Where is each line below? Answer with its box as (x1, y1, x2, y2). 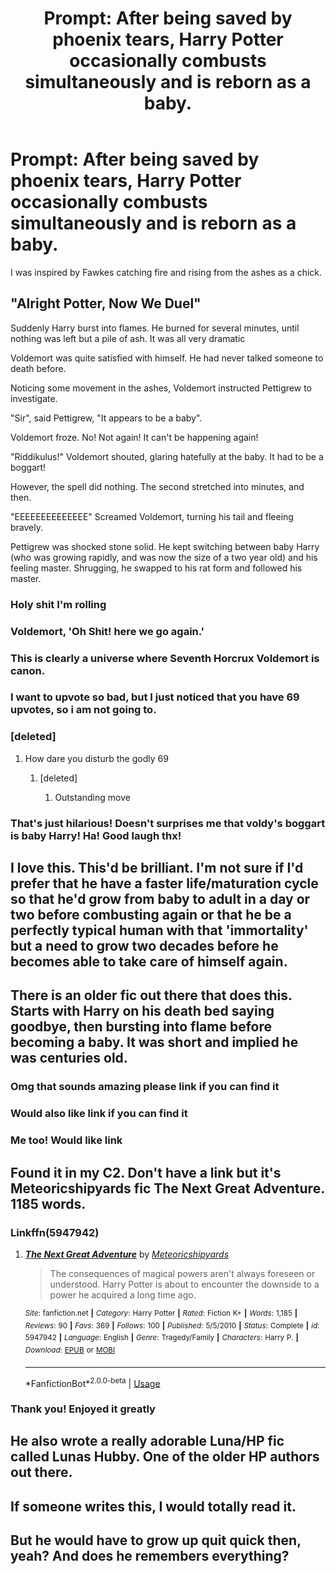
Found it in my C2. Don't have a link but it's (10, 1164, 282, 1181)
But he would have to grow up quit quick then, (10, 1532, 302, 1549)
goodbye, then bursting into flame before (10, 1018, 273, 1036)
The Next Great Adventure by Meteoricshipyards (24, 1248, 230, 1260)
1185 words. (10, 1195, 87, 1212)
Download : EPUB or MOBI (24, 1345, 116, 1355)
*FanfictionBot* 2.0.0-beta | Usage (24, 1375, 161, 1389)
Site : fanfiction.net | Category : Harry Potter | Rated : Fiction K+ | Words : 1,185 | (24, 1308, 298, 1318)
